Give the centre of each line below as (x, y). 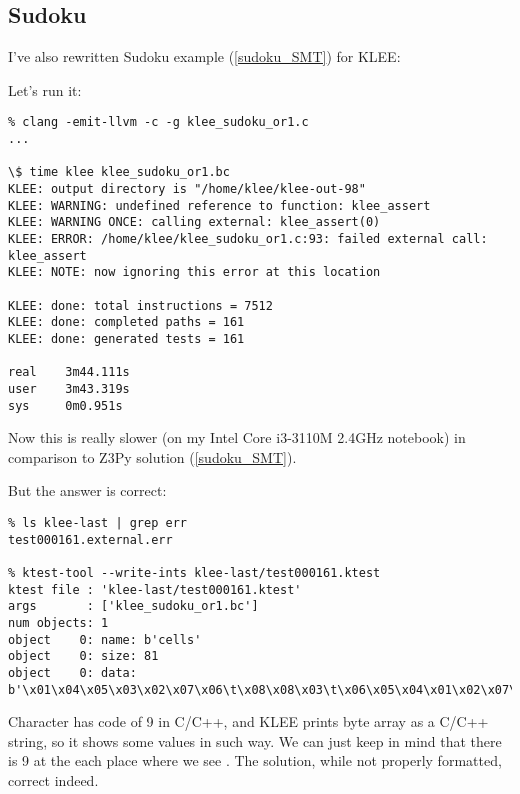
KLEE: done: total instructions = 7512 (140, 305)
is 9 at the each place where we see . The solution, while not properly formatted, (255, 760)
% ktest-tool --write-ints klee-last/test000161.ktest (194, 572)
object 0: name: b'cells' (105, 639)
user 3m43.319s (69, 388)
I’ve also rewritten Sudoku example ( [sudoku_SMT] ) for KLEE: (204, 56)
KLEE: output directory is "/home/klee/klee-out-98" (187, 189)
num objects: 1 (58, 622)
